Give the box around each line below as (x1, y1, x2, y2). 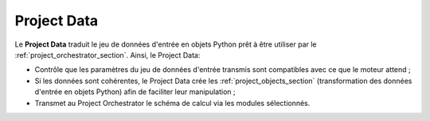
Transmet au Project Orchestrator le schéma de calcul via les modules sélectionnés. (34, 98, 311, 108)
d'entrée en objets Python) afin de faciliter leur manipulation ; (34, 87, 236, 96)
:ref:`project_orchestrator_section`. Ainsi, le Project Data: (14, 50, 201, 59)
